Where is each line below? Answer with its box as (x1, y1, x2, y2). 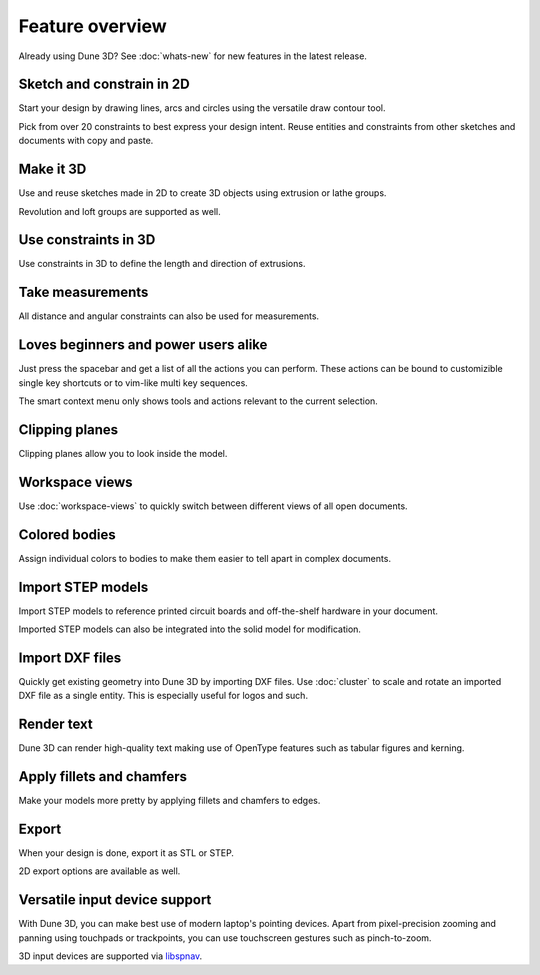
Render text (18, 716, 94, 733)
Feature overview (18, 15, 167, 37)
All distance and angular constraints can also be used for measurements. (18, 310, 320, 322)
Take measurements (18, 284, 149, 301)
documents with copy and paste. (18, 135, 154, 147)
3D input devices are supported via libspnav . (18, 950, 203, 962)
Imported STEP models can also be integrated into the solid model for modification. (18, 623, 362, 635)
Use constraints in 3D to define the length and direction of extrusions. (18, 258, 306, 270)
